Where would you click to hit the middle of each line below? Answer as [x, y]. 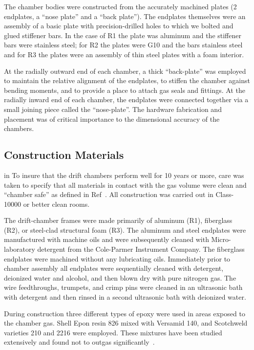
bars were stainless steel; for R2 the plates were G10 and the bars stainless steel [123, 45]
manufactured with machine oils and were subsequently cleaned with [106, 239]
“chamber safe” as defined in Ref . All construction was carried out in [109, 194]
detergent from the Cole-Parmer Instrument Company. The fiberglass [141, 249]
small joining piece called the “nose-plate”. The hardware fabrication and [113, 109]
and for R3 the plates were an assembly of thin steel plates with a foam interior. [124, 54]
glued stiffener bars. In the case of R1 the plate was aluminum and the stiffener [123, 35]
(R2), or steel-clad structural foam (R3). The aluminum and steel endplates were [125, 230]
